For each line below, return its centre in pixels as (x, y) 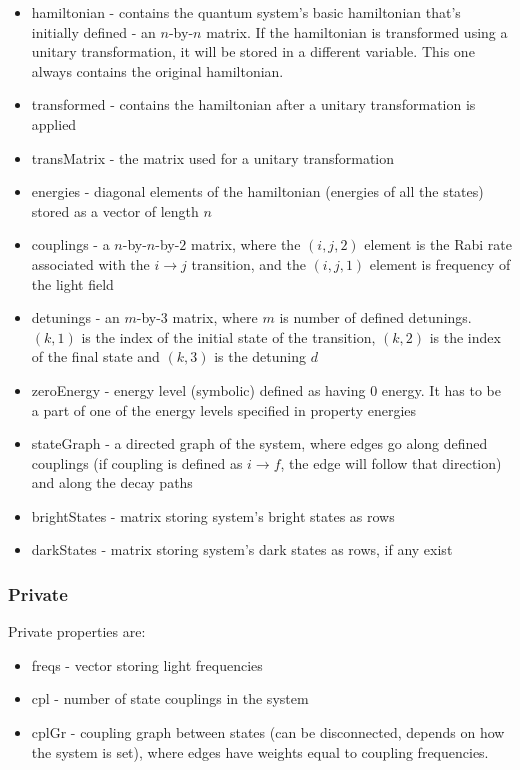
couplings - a (70, 244)
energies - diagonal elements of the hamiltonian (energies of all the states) (257, 191)
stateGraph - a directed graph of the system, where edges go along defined (259, 443)
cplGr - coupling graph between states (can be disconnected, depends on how (268, 732)
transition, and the (248, 263)
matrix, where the (246, 244)
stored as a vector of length (115, 210)
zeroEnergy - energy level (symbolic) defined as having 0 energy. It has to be (266, 389)
